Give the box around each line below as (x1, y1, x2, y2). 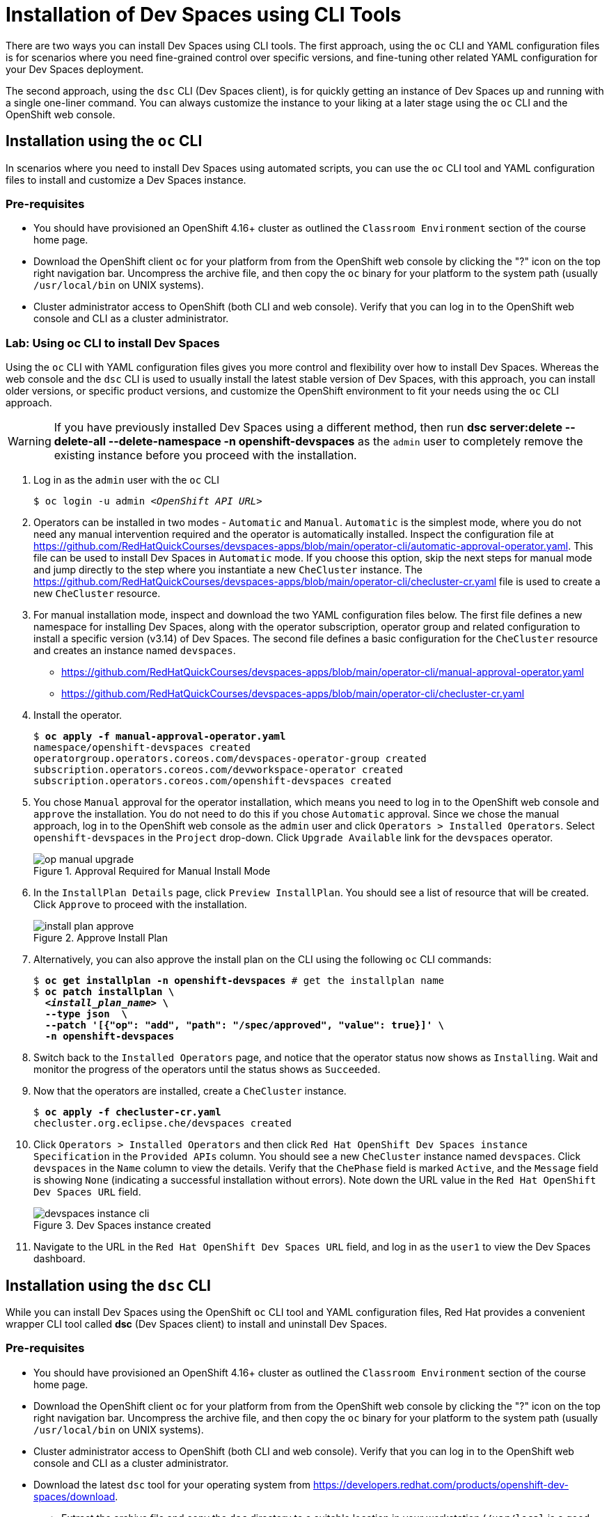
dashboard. (33, 1253, 86, 1265)
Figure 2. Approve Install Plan (33, 932, 168, 944)
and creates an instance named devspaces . (33, 644, 236, 657)
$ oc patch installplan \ (33, 986, 175, 998)
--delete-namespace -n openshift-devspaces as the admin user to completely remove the (108, 434, 583, 449)
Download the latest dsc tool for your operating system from (33, 1478, 311, 1491)
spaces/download (33, 1490, 116, 1502)
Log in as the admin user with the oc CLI (33, 474, 220, 486)
